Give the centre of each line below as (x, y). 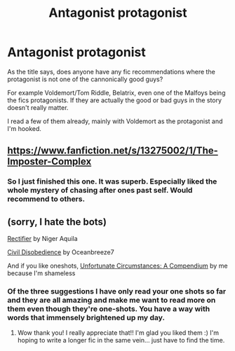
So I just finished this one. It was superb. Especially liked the (112, 181)
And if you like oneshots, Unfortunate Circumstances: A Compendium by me (117, 266)
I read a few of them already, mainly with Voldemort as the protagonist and (115, 121)
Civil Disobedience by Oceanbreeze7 (61, 252)
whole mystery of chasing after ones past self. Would (100, 191)
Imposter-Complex (49, 161)
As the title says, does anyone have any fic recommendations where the (111, 71)
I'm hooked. (25, 128)
